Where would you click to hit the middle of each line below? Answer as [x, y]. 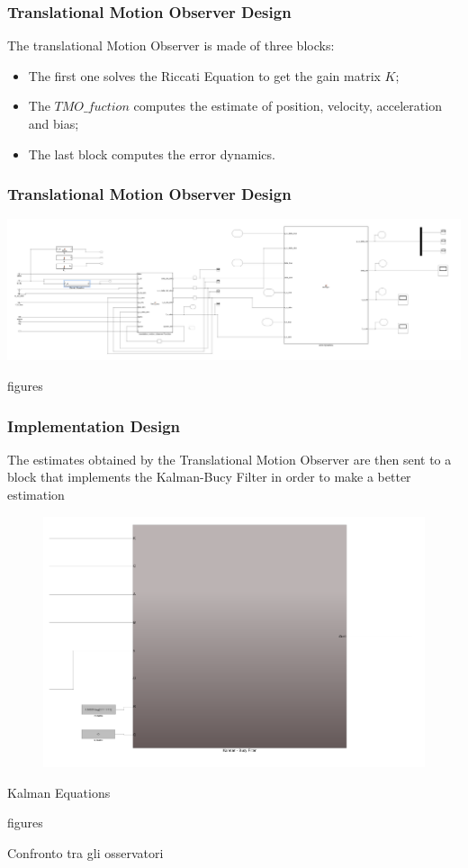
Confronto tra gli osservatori [85, 852]
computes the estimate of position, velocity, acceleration [288, 106]
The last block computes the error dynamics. [152, 154]
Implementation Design [94, 425]
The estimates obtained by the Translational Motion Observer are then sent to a [229, 459]
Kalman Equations [59, 792]
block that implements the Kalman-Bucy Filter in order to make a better [209, 477]
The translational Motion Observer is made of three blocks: [171, 45]
